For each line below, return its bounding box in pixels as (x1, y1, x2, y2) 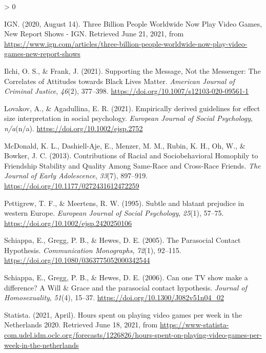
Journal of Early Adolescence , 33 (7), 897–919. (4, 170, 148, 181)
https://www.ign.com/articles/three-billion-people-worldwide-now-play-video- (4, 38, 248, 49)
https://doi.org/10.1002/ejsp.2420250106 (4, 217, 132, 228)
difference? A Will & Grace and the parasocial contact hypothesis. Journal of (4, 282, 247, 293)
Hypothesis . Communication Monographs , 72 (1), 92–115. (4, 244, 181, 255)
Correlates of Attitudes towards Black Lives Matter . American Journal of (4, 75, 235, 86)
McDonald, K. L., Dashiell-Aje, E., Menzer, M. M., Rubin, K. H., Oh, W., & (4, 140, 245, 151)
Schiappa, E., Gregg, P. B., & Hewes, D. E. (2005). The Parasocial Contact (4, 235, 241, 245)
